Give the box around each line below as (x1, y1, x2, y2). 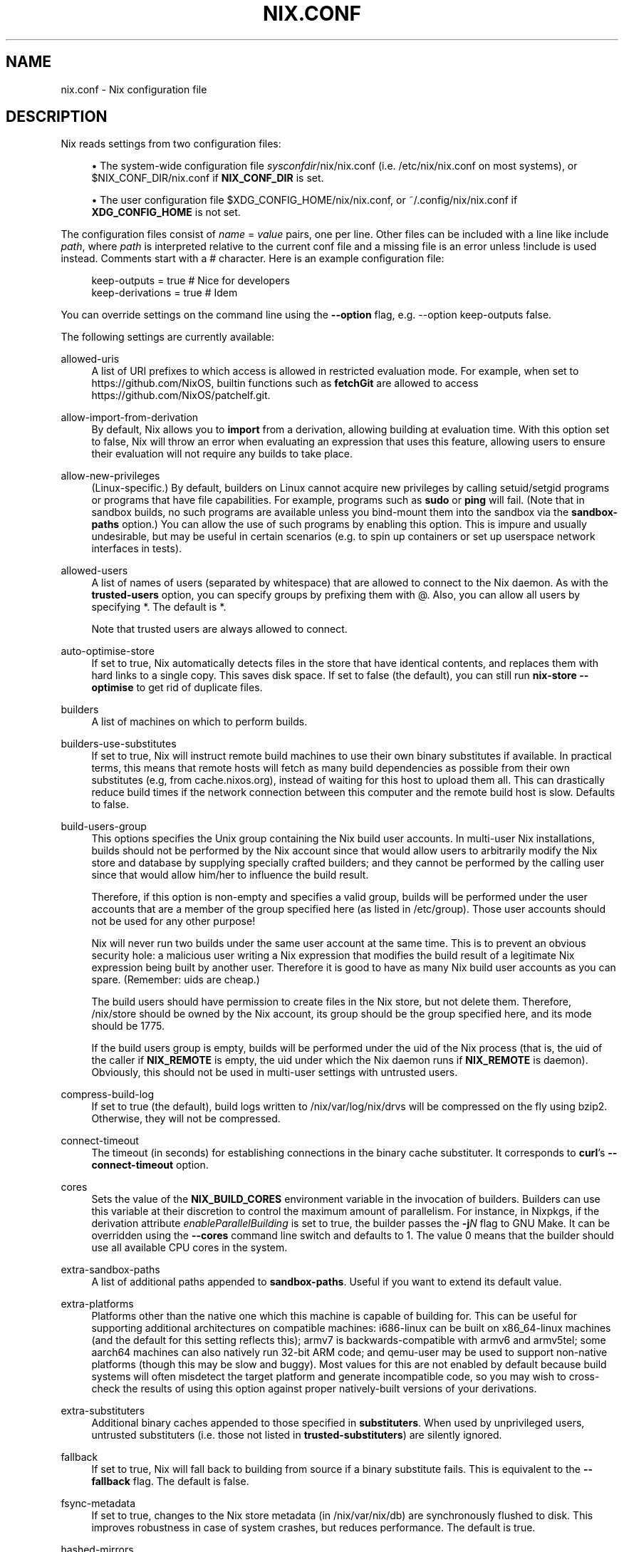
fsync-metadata (61, 1497, 136, 1510)
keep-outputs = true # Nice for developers (91, 274, 291, 287)
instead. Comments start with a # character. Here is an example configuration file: (61, 252, 444, 265)
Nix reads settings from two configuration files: (61, 138, 281, 150)
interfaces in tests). (91, 542, 182, 555)
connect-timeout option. (91, 1159, 209, 1171)
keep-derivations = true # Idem (91, 286, 238, 299)
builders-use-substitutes (61, 738, 177, 750)
